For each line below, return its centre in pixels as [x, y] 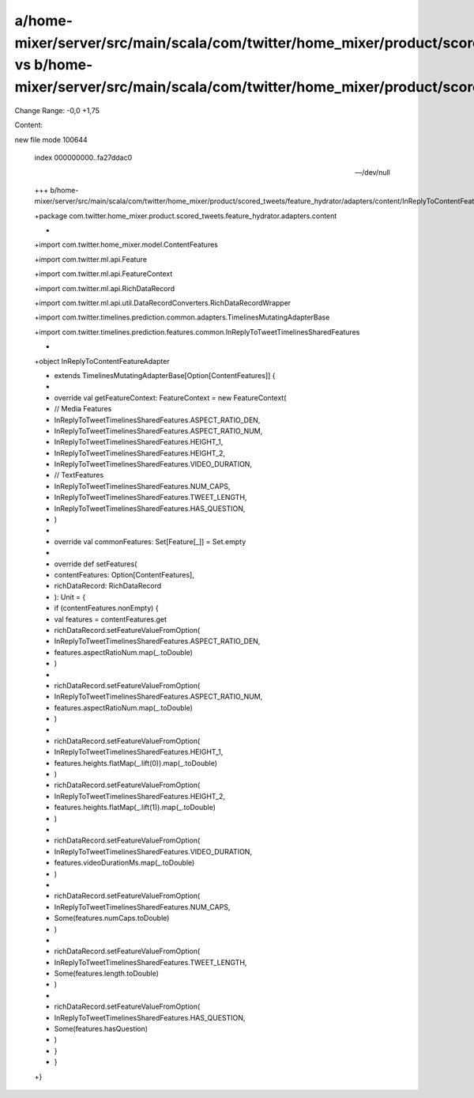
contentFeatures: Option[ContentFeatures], [124, 575]
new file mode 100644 [51, 139]
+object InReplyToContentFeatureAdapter [102, 361]
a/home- [44, 21]
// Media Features [83, 409]
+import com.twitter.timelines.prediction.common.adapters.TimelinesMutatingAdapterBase [182, 317]
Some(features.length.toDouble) [107, 974]
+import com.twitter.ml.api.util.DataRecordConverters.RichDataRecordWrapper [163, 303]
